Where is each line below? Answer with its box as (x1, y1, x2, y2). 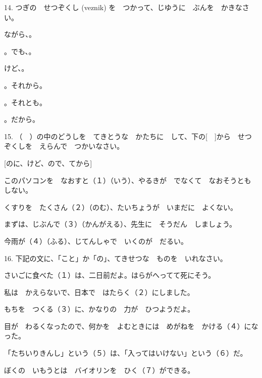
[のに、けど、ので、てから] (4, 157, 92, 168)
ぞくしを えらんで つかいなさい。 (4, 141, 124, 151)
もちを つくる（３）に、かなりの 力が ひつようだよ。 (4, 304, 195, 314)
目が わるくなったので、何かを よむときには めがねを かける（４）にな (4, 320, 258, 331)
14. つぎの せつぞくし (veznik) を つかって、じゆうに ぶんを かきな (4, 2, 242, 12)
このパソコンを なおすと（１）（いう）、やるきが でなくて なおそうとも (4, 175, 251, 185)
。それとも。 (4, 97, 46, 107)
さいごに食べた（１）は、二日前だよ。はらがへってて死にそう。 (4, 270, 216, 280)
